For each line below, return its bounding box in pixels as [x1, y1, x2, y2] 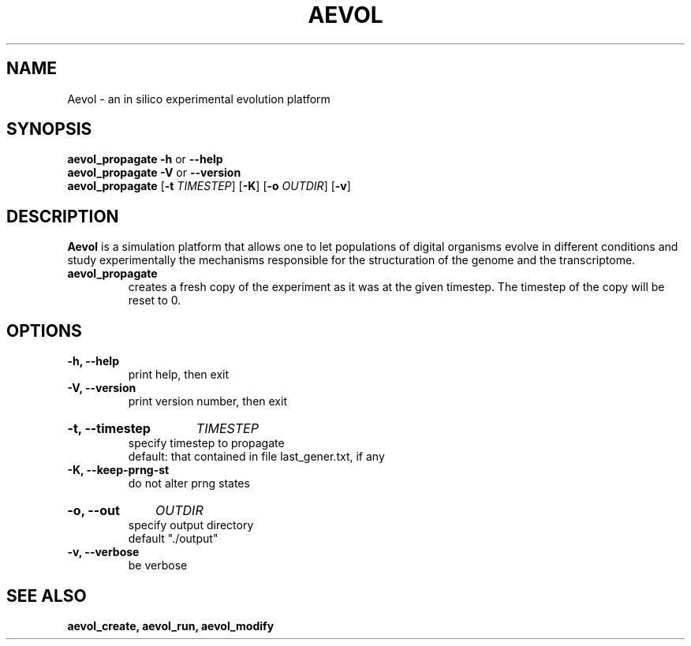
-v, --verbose [67, 545, 140, 559]
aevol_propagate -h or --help [67, 152, 223, 166]
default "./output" [128, 532, 219, 546]
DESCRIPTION [6, 206, 119, 226]
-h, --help [67, 354, 119, 368]
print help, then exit [128, 368, 230, 382]
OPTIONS [6, 320, 82, 341]
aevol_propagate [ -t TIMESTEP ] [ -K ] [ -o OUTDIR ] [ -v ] [67, 179, 351, 193]
